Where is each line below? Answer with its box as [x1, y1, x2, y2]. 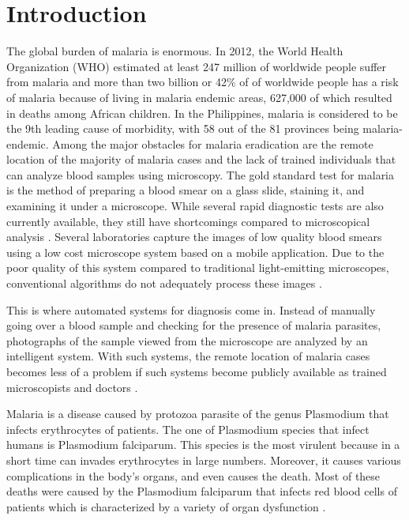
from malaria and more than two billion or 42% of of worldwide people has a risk [6, 73, 399, 90]
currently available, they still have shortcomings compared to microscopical [6, 213, 370, 229]
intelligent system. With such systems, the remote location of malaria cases [6, 348, 370, 364]
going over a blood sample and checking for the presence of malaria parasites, [6, 317, 381, 333]
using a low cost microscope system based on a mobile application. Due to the [6, 243, 385, 260]
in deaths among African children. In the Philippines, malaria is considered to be [6, 104, 398, 121]
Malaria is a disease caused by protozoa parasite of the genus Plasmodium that [6, 405, 389, 422]
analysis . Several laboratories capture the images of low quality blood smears [6, 228, 382, 245]
